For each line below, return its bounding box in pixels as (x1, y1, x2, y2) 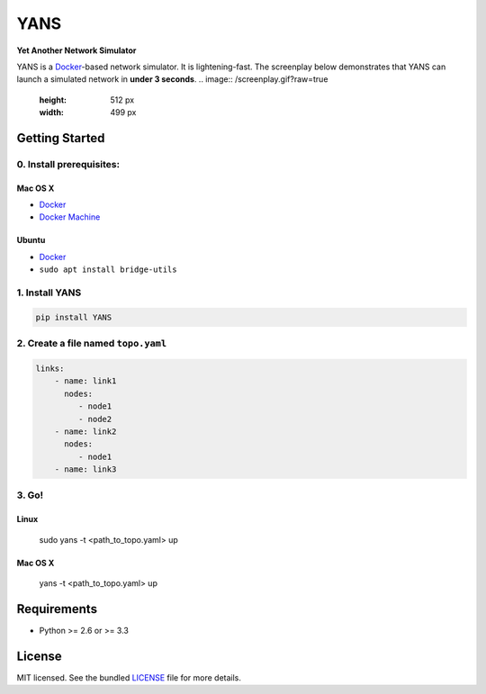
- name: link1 (54, 376, 117, 386)
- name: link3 (54, 464, 117, 474)
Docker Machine (39, 212, 101, 222)
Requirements (16, 601, 98, 617)
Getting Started (16, 131, 105, 146)
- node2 (77, 414, 112, 424)
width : (39, 107, 65, 118)
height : (39, 95, 67, 105)
